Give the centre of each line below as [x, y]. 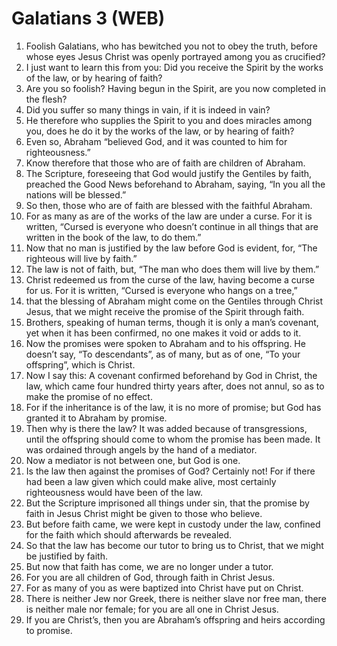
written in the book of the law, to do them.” [113, 237]
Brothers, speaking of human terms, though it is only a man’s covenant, [172, 322]
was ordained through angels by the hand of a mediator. [141, 449]
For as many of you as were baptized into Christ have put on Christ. [164, 588]
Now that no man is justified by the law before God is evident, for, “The [171, 248]
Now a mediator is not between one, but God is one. [133, 460]
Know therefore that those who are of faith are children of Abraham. [165, 163]
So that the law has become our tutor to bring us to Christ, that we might [174, 545]
